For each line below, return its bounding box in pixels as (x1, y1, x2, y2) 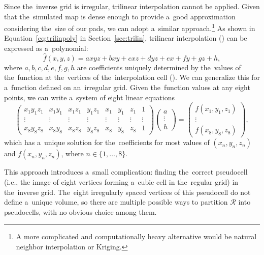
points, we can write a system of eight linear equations (4, 92, 175, 102)
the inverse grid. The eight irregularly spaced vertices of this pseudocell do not (4, 186, 251, 197)
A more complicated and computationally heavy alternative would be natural (16, 231, 257, 242)
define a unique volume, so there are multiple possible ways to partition (4, 196, 228, 207)
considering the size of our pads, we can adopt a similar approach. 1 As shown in (4, 21, 255, 33)
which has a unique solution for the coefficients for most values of (4, 137, 210, 148)
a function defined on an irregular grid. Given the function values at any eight (4, 82, 250, 93)
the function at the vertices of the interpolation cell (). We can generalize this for (4, 72, 260, 82)
